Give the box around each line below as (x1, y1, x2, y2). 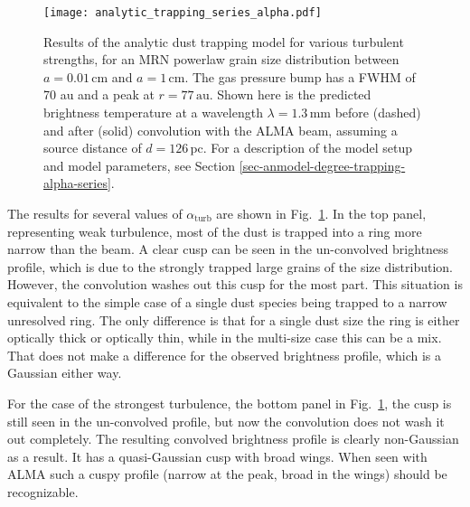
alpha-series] (43, 174, 111, 192)
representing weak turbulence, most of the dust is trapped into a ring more (7, 221, 422, 240)
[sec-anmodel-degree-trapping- (239, 155, 406, 174)
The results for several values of (7, 204, 183, 222)
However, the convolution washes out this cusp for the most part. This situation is (7, 275, 463, 294)
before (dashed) (334, 103, 421, 122)
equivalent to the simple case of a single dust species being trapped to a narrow (7, 292, 447, 311)
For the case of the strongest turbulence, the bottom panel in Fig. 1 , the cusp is (7, 393, 452, 412)
